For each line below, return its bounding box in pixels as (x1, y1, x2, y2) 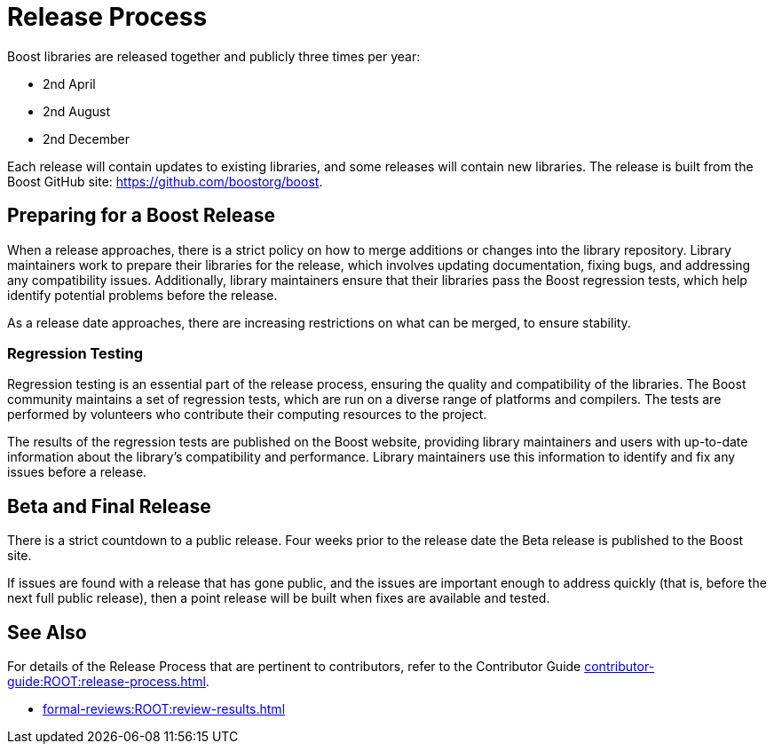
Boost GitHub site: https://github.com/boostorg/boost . (7, 173, 323, 189)
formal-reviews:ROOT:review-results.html (43, 701, 286, 717)
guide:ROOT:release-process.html (7, 674, 206, 690)
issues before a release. (7, 464, 147, 480)
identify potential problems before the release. (7, 287, 278, 303)
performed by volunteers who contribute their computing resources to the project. (7, 407, 487, 423)
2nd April (43, 75, 96, 91)
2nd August (43, 103, 111, 119)
